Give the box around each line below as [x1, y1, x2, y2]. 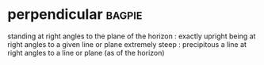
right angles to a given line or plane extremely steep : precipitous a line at [7, 39, 247, 49]
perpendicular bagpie [7, 5, 143, 23]
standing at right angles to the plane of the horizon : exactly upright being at [7, 31, 256, 41]
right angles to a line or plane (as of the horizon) [7, 48, 165, 57]
